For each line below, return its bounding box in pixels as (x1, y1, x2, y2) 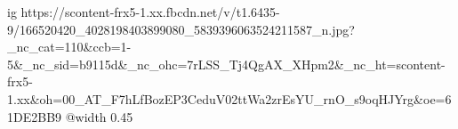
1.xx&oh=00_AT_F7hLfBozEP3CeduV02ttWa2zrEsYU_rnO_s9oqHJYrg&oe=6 (7, 89, 452, 108)
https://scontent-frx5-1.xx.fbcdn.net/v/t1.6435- (20, 3, 280, 20)
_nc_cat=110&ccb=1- (7, 37, 132, 56)
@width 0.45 (65, 107, 133, 125)
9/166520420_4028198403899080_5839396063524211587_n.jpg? (7, 20, 355, 38)
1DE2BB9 (7, 107, 62, 125)
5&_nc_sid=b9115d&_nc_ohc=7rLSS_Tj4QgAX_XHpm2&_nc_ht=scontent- (7, 54, 446, 73)
